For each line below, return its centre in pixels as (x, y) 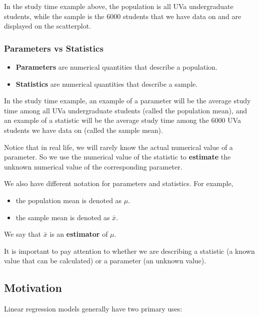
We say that (22, 234)
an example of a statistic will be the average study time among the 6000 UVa (122, 120)
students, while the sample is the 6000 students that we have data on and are (123, 16)
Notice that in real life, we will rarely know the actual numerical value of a (118, 147)
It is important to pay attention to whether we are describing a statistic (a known (129, 251)
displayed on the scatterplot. (48, 26)
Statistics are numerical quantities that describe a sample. (107, 84)
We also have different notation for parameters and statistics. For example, (119, 183)
